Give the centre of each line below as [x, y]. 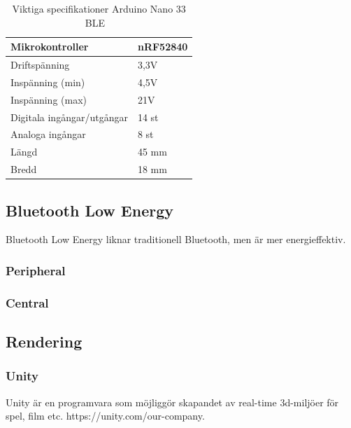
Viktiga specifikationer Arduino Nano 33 [99, 8]
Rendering [44, 341]
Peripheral [36, 270]
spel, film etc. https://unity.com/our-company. [105, 416]
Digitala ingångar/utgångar [69, 117]
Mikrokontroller [50, 47]
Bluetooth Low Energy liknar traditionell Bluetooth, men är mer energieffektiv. [176, 239]
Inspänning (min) [48, 82]
